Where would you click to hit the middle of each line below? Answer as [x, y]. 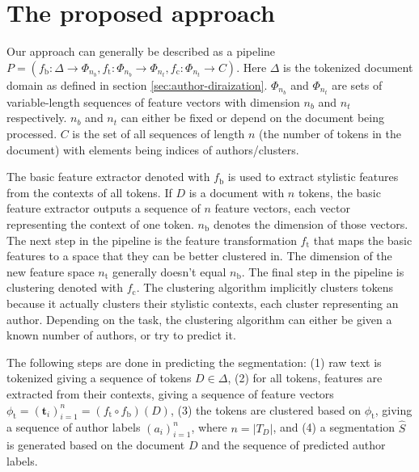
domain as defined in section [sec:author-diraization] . [137, 84]
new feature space [51, 271]
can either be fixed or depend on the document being [252, 118]
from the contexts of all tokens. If [89, 192]
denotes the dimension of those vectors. [311, 223]
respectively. [37, 118]
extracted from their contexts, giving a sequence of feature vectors [170, 393]
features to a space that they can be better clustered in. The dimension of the [199, 256]
